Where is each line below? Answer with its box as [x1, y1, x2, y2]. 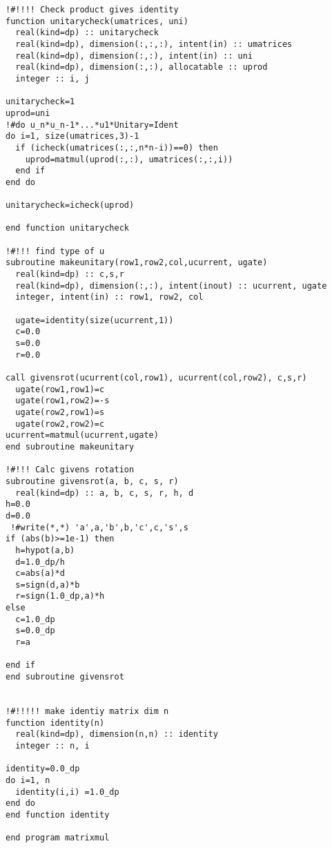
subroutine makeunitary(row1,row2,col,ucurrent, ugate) [6, 258, 268, 268]
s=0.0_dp [15, 626, 55, 636]
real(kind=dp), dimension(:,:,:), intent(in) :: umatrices [15, 39, 293, 49]
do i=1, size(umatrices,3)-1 [6, 131, 139, 142]
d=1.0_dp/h [15, 557, 65, 567]
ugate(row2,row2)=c [15, 418, 105, 429]
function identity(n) [6, 717, 105, 728]
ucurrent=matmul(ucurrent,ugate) [6, 430, 159, 441]
